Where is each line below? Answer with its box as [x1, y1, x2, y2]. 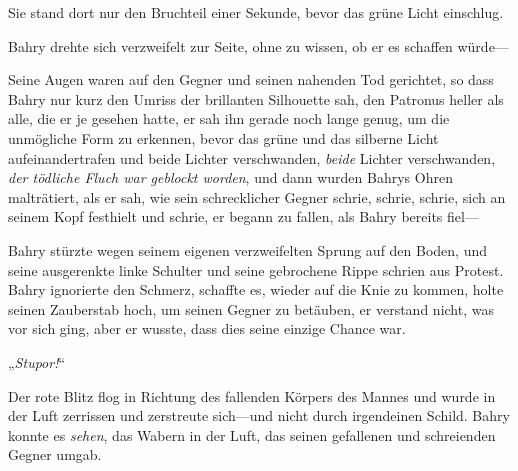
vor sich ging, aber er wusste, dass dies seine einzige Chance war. [8, 318, 406, 339]
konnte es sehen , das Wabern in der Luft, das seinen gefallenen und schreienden [8, 424, 496, 445]
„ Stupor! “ [8, 351, 66, 372]
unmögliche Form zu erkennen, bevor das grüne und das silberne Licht [8, 127, 439, 148]
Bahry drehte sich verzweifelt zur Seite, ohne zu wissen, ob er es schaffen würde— [8, 35, 509, 56]
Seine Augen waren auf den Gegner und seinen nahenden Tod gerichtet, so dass [8, 69, 494, 90]
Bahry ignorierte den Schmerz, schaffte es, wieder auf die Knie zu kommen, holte [8, 279, 504, 300]
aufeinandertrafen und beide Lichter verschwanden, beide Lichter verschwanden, [8, 147, 496, 168]
